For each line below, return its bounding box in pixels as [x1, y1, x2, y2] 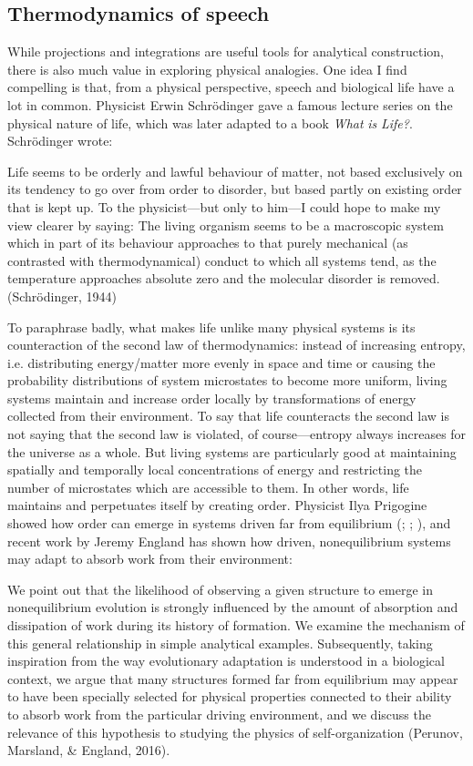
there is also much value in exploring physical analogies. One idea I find [7, 59, 407, 78]
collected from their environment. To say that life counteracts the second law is [7, 406, 449, 425]
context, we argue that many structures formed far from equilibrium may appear [7, 669, 458, 688]
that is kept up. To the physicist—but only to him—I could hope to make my [7, 197, 441, 216]
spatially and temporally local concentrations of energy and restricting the [7, 460, 423, 479]
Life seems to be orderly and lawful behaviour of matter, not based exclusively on [7, 161, 463, 180]
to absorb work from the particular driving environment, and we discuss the [7, 704, 431, 723]
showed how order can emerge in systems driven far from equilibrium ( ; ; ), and [7, 514, 451, 533]
